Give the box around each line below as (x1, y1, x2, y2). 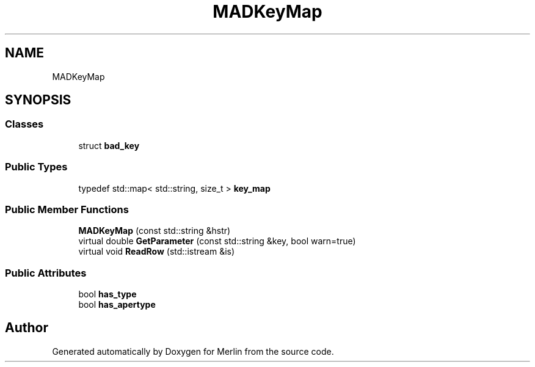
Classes (5, 118, 44, 131)
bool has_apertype (78, 299, 156, 310)
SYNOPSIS (5, 92, 71, 108)
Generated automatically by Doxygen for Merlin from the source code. (52, 346, 334, 357)
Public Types (5, 161, 68, 173)
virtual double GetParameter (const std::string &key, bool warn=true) (78, 236, 356, 247)
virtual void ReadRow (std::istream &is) (78, 246, 235, 257)
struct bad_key (78, 140, 140, 151)
